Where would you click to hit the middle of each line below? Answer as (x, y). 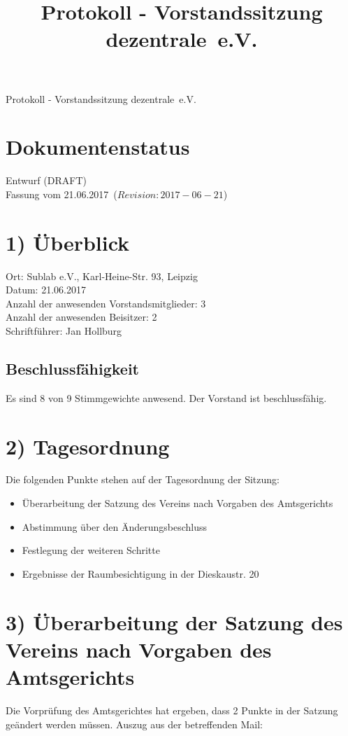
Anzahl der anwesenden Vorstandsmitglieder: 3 (106, 303)
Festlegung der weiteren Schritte (91, 550)
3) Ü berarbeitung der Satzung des (174, 622)
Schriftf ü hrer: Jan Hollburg (64, 330)
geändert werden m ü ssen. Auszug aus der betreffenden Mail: (134, 724)
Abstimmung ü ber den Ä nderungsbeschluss (114, 526)
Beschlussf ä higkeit (72, 368)
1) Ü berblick (68, 242)
